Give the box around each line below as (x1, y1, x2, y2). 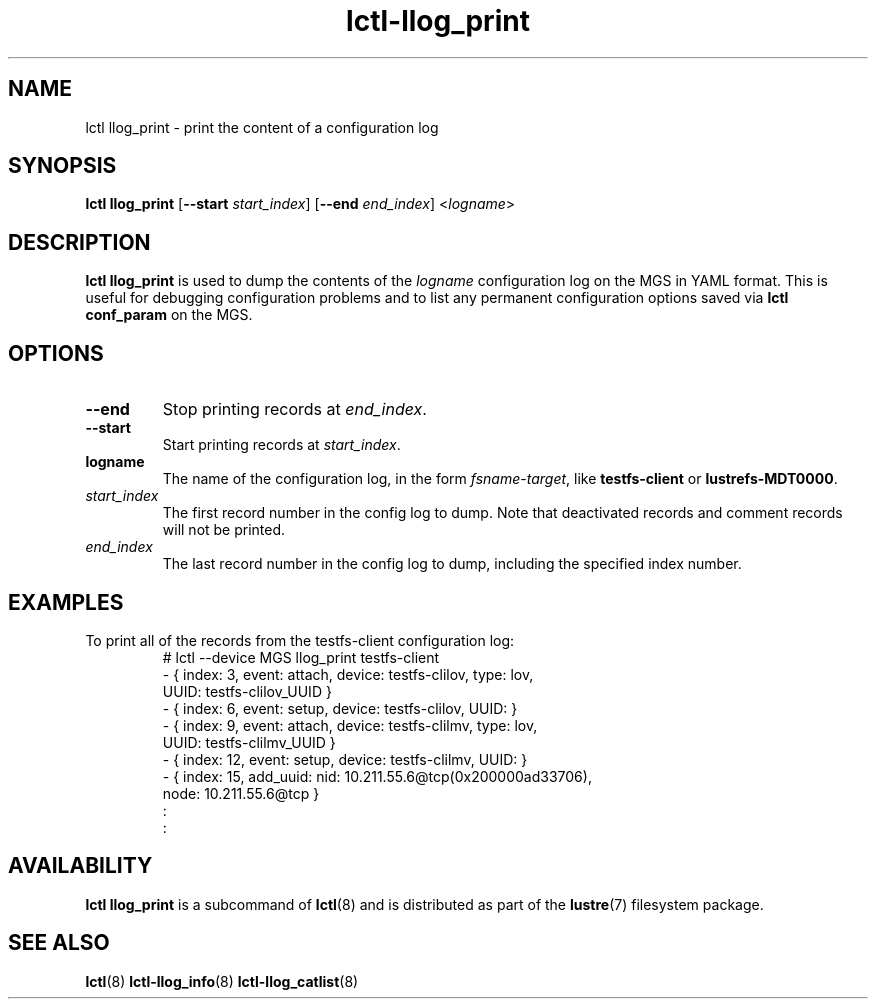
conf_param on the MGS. (85, 306, 253, 324)
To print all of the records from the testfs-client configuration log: (85, 631, 515, 649)
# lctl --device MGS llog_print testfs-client (162, 648, 440, 666)
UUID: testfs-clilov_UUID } (162, 682, 332, 700)
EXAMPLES (8, 589, 124, 615)
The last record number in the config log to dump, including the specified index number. (162, 555, 742, 573)
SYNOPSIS (8, 153, 117, 179)
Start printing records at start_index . (162, 436, 401, 454)
